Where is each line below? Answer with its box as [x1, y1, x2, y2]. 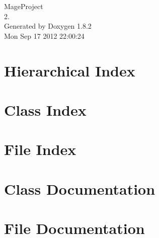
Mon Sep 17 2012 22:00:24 [4, 30, 85, 41]
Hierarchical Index [4, 60, 135, 81]
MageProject [4, 1, 43, 11]
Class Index [4, 99, 87, 120]
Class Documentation [4, 178, 155, 199]
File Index [4, 139, 76, 160]
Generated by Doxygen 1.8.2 [4, 21, 92, 31]
